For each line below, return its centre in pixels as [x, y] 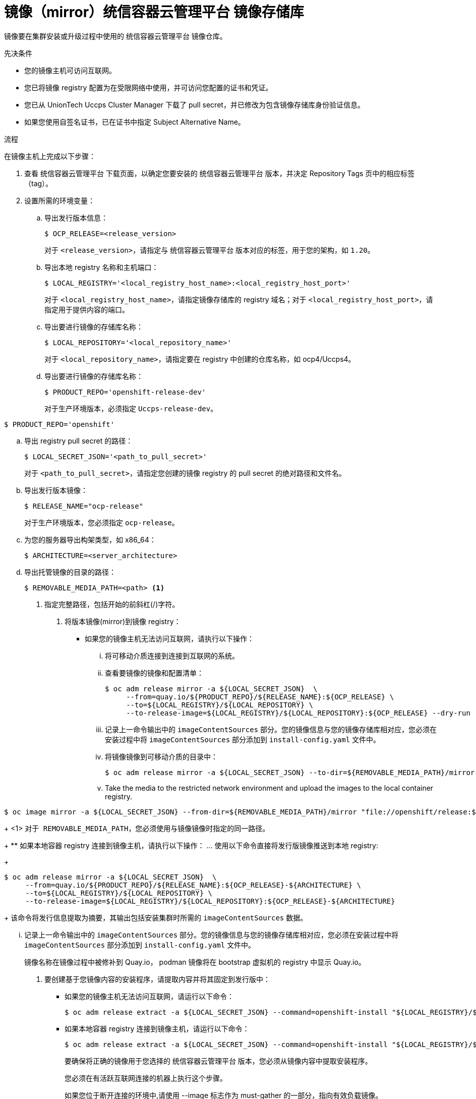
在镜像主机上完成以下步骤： [50, 156]
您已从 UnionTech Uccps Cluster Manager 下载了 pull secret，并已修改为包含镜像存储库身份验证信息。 [194, 104]
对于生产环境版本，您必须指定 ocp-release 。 [102, 522]
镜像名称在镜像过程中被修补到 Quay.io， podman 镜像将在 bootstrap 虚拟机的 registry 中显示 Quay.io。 [195, 962]
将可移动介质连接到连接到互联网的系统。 [172, 655]
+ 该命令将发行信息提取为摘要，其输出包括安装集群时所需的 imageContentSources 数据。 [156, 917]
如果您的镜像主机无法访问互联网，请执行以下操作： [169, 638]
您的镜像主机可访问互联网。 [70, 70]
